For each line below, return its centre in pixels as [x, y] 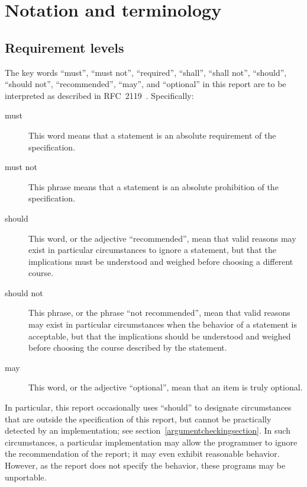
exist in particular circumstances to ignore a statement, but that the [152, 250]
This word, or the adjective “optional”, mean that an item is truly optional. [166, 387]
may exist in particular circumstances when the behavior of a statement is [163, 324]
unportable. [26, 477]
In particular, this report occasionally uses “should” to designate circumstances [148, 407]
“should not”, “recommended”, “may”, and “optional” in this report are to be [146, 84]
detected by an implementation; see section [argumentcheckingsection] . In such [148, 430]
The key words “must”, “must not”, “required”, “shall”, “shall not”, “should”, [146, 72]
